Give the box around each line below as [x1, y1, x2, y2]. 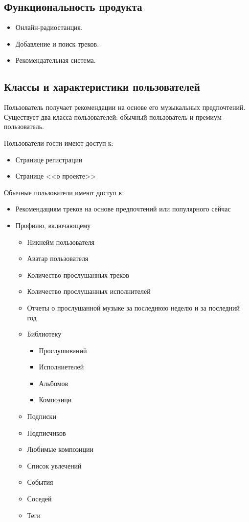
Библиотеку [27, 329, 62, 339]
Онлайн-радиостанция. [15, 22, 83, 32]
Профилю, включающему [15, 220, 91, 230]
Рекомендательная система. [15, 55, 96, 65]
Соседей [27, 494, 52, 504]
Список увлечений [27, 460, 82, 470]
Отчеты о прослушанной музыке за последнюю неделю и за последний [27, 302, 240, 313]
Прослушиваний [39, 345, 87, 355]
